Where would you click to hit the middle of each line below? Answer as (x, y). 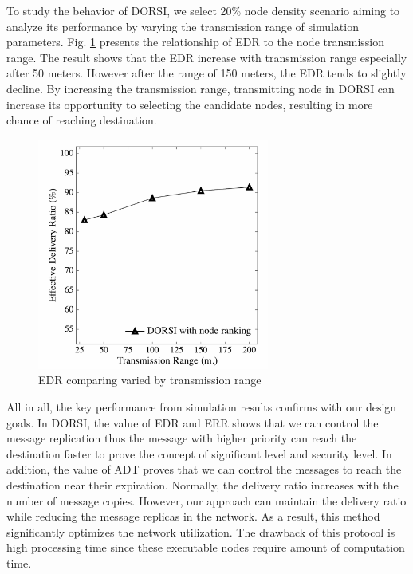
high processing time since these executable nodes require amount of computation (206, 547)
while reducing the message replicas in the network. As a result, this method (193, 516)
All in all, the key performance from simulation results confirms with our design (202, 406)
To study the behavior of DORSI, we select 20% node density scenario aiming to (203, 10)
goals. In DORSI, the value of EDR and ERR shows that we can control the (193, 422)
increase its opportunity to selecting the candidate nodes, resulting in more (190, 104)
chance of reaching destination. (82, 120)
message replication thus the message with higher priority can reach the (182, 438)
